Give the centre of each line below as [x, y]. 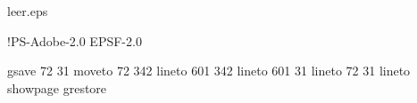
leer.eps [28, 11]
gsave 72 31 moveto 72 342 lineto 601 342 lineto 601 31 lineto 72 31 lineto [209, 71]
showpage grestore [57, 87]
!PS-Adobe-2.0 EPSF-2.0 [75, 40]
